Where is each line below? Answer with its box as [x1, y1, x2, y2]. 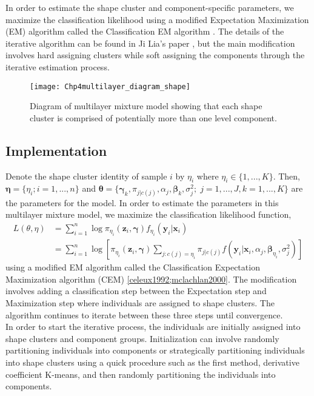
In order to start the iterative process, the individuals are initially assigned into [5, 320, 301, 333]
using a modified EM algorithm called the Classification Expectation [5, 261, 260, 274]
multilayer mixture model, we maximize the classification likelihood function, [5, 208, 292, 221]
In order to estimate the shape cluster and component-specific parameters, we [5, 1, 294, 13]
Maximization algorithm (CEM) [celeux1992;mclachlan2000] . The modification [5, 272, 297, 285]
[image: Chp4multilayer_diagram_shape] [30, 82, 190, 91]
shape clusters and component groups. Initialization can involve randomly [5, 332, 279, 344]
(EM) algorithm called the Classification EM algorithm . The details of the [5, 25, 284, 38]
